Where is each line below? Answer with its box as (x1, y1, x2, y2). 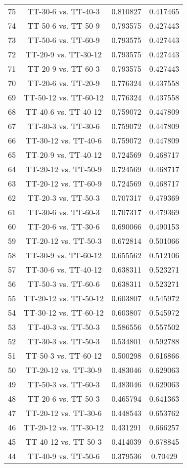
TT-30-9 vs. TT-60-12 (26, 249, 102, 261)
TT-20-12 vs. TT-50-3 (26, 235, 102, 246)
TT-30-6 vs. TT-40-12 (26, 264, 102, 275)
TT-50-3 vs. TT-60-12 (26, 350, 102, 361)
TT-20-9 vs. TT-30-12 (26, 48, 102, 60)
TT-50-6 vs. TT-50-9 (28, 20, 100, 31)
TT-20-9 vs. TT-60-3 (28, 63, 100, 74)
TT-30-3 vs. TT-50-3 (28, 335, 100, 347)
